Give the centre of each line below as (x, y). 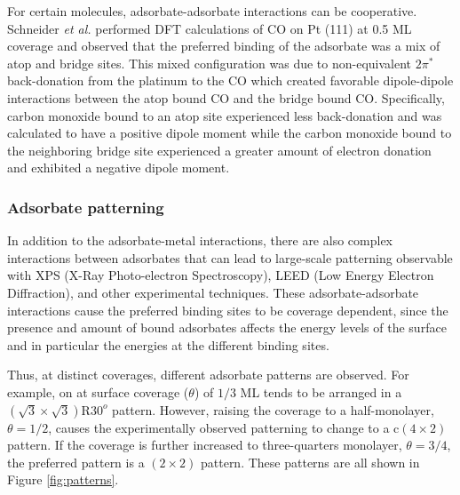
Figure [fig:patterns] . (63, 479)
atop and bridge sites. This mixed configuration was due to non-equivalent (210, 63)
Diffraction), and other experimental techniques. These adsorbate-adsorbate (213, 292)
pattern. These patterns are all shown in (310, 462)
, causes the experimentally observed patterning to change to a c (224, 427)
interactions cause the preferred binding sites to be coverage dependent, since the (228, 310)
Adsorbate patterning (86, 207)
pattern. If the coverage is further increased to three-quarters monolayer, (205, 445)
